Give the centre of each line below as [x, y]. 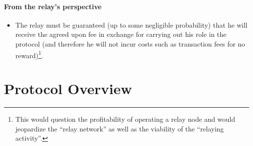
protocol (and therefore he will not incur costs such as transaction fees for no [130, 43]
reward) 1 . [29, 54]
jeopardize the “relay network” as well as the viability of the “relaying [119, 128]
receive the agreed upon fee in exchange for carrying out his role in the [121, 34]
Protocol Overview [68, 89]
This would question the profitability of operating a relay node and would [125, 119]
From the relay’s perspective [53, 6]
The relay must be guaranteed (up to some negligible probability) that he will [131, 24]
